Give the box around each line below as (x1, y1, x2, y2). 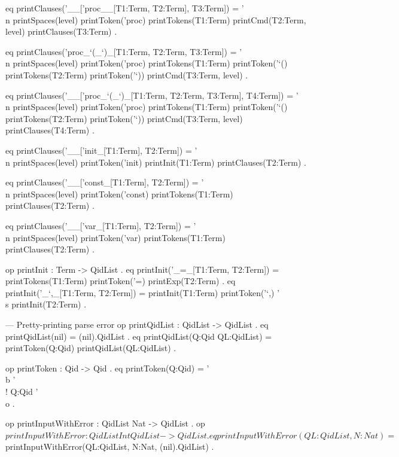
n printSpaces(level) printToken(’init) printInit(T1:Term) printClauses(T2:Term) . (5, 156, 306, 168)
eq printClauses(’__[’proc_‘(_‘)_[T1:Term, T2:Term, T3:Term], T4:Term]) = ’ (5, 89, 299, 101)
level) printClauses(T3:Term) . (5, 25, 117, 38)
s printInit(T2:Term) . (5, 298, 87, 310)
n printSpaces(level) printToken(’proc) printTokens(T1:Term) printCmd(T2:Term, (5, 13, 306, 26)
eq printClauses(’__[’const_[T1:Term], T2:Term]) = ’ (5, 176, 204, 188)
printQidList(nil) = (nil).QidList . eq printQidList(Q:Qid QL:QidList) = (5, 330, 272, 342)
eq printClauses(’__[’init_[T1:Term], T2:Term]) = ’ (5, 144, 197, 156)
